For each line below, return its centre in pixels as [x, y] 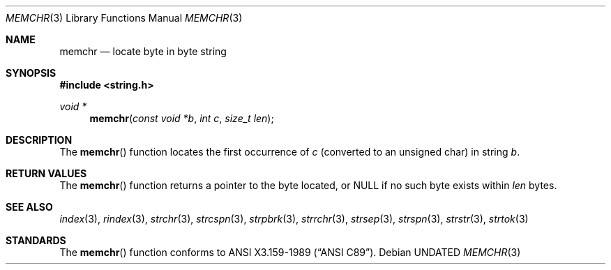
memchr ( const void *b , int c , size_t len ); [182, 118]
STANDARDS [36, 240]
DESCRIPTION [39, 140]
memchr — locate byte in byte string [143, 51]
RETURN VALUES [46, 173]
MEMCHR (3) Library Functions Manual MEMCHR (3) [124, 18]
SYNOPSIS [31, 73]
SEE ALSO [29, 207]
